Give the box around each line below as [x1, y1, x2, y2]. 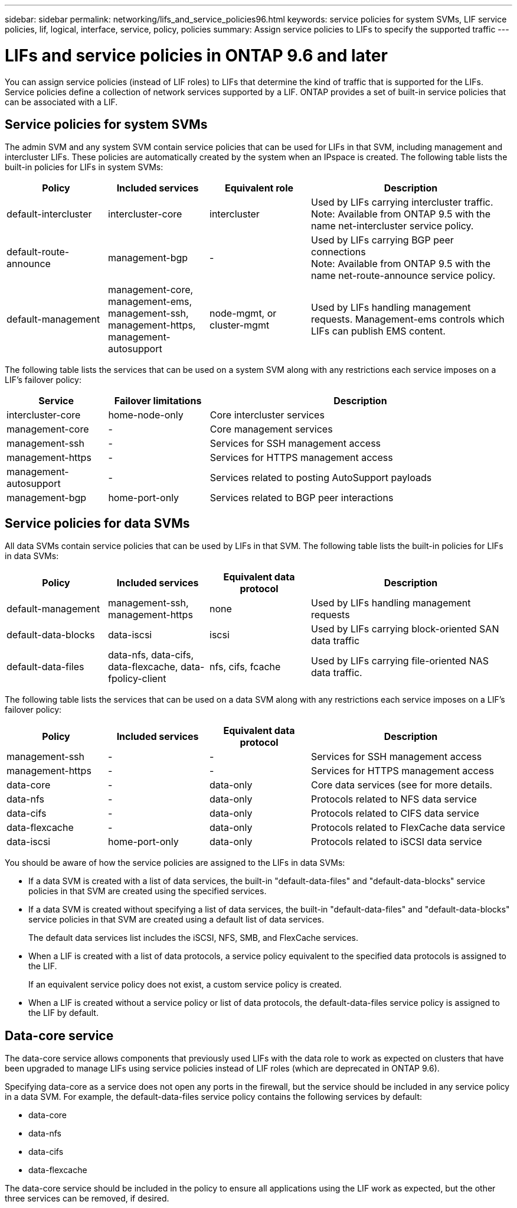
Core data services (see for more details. [311, 779, 493, 791]
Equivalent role [224, 182, 294, 194]
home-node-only [108, 409, 184, 421]
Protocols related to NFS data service [311, 793, 477, 806]
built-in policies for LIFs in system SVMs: [5, 162, 163, 173]
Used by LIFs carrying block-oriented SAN [311, 623, 499, 635]
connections [311, 246, 366, 258]
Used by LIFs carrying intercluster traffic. [311, 196, 493, 209]
